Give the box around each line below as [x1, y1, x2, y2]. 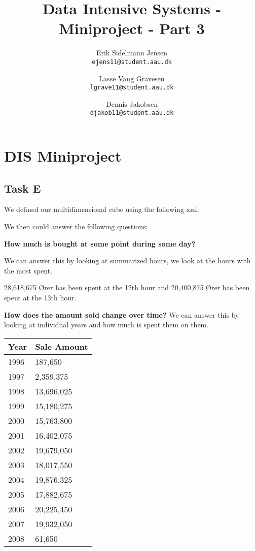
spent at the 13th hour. [4, 292, 77, 303]
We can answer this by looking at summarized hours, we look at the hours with [4, 255, 251, 266]
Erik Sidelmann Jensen [96, 47, 168, 58]
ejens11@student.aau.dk [92, 58, 172, 66]
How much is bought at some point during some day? [4, 238, 196, 249]
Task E [4, 180, 41, 196]
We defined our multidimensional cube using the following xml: [4, 204, 200, 215]
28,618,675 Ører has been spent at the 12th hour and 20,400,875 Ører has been [4, 282, 250, 293]
